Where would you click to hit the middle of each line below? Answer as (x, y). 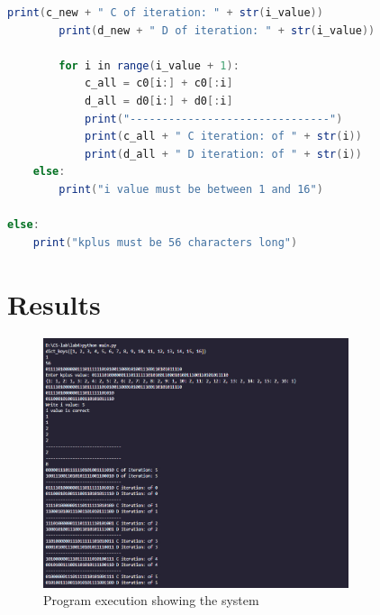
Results (54, 303)
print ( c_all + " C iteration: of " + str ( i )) (223, 137)
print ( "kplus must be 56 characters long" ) (165, 242)
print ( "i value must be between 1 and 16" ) (191, 189)
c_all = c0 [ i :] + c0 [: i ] (158, 83)
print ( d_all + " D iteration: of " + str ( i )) (223, 154)
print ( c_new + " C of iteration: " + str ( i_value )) (165, 13)
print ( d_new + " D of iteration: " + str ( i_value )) (217, 30)
